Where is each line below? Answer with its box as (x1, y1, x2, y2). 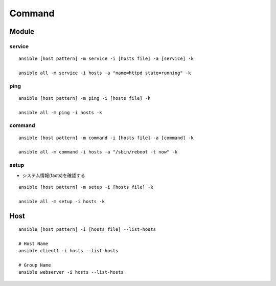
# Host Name (18, 240, 49, 247)
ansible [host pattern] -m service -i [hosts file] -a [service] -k (18, 56, 194, 61)
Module (9, 27, 34, 36)
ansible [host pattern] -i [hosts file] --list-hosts (18, 227, 156, 232)
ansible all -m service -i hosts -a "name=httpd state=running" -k (18, 70, 191, 76)
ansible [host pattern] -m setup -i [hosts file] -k (18, 184, 153, 190)
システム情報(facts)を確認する (22, 172, 85, 179)
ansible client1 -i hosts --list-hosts (18, 248, 119, 254)
